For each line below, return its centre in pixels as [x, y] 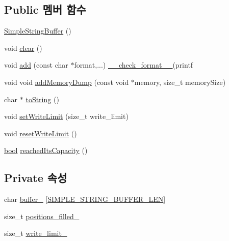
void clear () [23, 48]
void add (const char [36, 65]
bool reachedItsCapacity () [46, 150]
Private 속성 [36, 178]
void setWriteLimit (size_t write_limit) [66, 116]
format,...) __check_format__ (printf [134, 65]
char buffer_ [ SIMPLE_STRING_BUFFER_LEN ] [85, 199]
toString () [42, 99]
